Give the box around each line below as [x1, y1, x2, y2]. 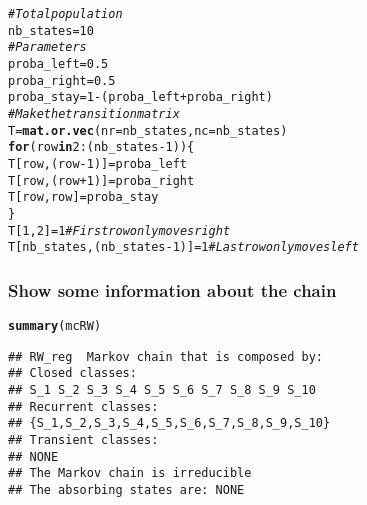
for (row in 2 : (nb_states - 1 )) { [8, 140, 195, 155]
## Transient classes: [8, 433, 159, 447]
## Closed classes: [8, 366, 137, 381]
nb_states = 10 [8, 23, 94, 38]
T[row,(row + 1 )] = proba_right [8, 173, 195, 188]
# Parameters [8, 40, 87, 55]
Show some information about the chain [8, 277, 337, 302]
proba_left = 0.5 [8, 56, 109, 71]
